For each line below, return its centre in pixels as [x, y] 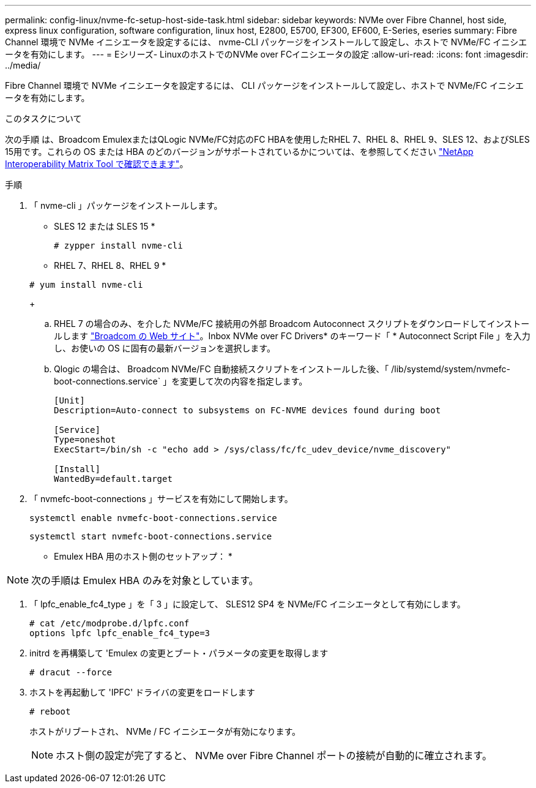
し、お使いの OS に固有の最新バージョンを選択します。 [165, 348]
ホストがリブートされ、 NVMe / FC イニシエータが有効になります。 [165, 731]
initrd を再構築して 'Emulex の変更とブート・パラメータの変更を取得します [179, 653]
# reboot [50, 711]
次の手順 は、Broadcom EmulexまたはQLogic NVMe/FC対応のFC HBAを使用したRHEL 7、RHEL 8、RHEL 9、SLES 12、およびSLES [267, 139]
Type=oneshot [85, 440]
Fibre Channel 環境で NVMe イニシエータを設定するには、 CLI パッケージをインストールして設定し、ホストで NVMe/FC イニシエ [264, 85]
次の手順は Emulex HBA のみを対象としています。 [145, 580]
